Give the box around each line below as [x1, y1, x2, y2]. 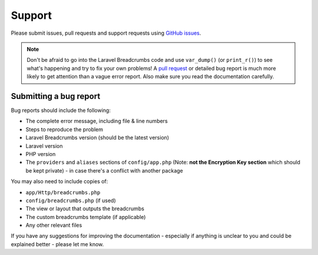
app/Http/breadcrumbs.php [25, 189, 101, 196]
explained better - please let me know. [11, 240, 104, 247]
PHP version [25, 150, 56, 157]
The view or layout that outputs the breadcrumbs [25, 205, 144, 212]
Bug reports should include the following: [11, 107, 111, 114]
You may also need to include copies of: [11, 178, 108, 185]
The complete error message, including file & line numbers [25, 118, 168, 125]
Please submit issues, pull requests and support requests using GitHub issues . [11, 29, 201, 37]
